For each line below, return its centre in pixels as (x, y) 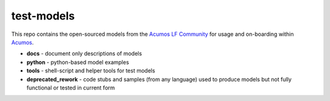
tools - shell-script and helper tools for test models (91, 71)
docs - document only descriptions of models (84, 54)
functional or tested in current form (71, 88)
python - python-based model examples (78, 62)
